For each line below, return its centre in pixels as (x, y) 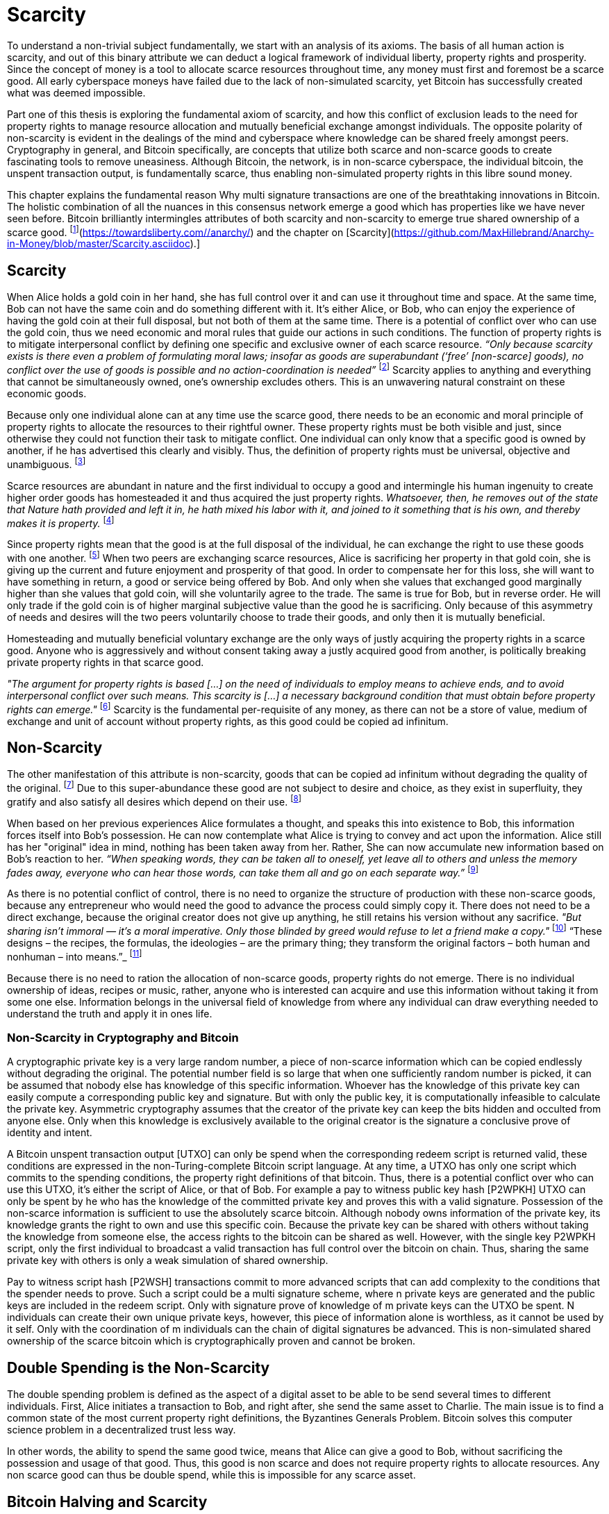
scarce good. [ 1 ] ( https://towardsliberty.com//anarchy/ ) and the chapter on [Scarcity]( (201, 231)
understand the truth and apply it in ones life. (110, 1013)
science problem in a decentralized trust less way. (122, 1430)
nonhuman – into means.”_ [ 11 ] (75, 956)
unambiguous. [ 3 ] (47, 463)
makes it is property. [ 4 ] (61, 522)
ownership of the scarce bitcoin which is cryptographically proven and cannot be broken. (211, 1341)
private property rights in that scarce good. (106, 662)
